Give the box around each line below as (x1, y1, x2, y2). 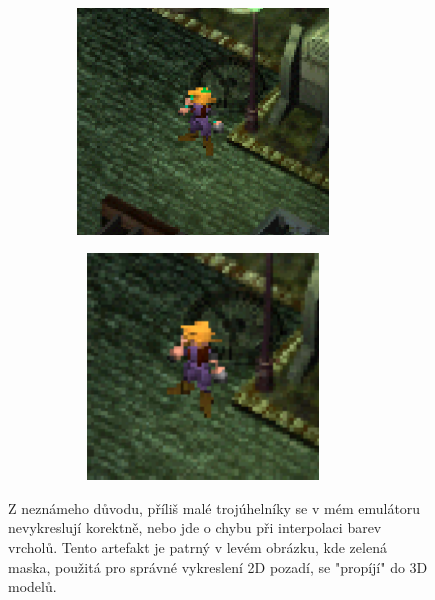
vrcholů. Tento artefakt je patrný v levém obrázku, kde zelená (8, 536, 387, 557)
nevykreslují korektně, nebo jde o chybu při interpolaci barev (8, 517, 382, 538)
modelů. (8, 576, 57, 597)
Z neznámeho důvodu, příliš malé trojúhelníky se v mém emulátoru (8, 497, 421, 518)
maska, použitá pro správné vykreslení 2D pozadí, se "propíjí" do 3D (8, 556, 428, 577)
